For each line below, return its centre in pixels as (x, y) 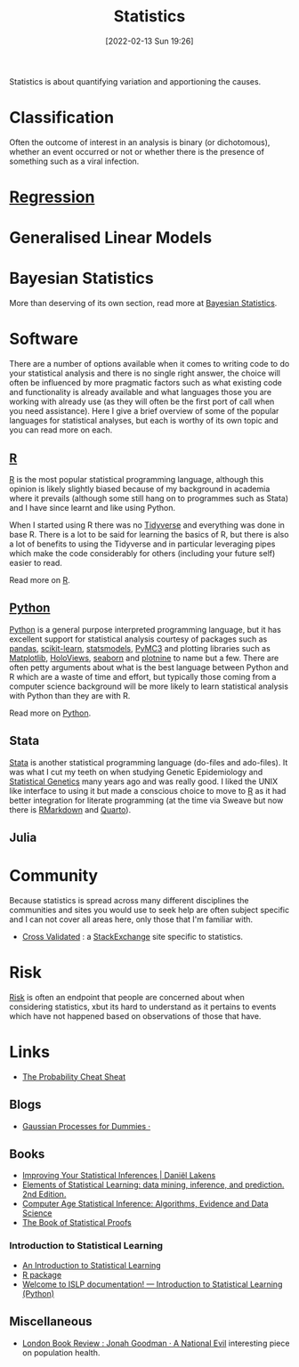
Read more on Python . (50, 713)
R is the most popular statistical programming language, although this (137, 479)
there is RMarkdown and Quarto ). (70, 809)
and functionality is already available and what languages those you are (141, 392)
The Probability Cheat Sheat (74, 1076)
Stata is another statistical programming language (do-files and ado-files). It (149, 762)
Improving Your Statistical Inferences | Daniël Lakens (119, 1176)
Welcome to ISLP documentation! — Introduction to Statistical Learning (152, 1284)
